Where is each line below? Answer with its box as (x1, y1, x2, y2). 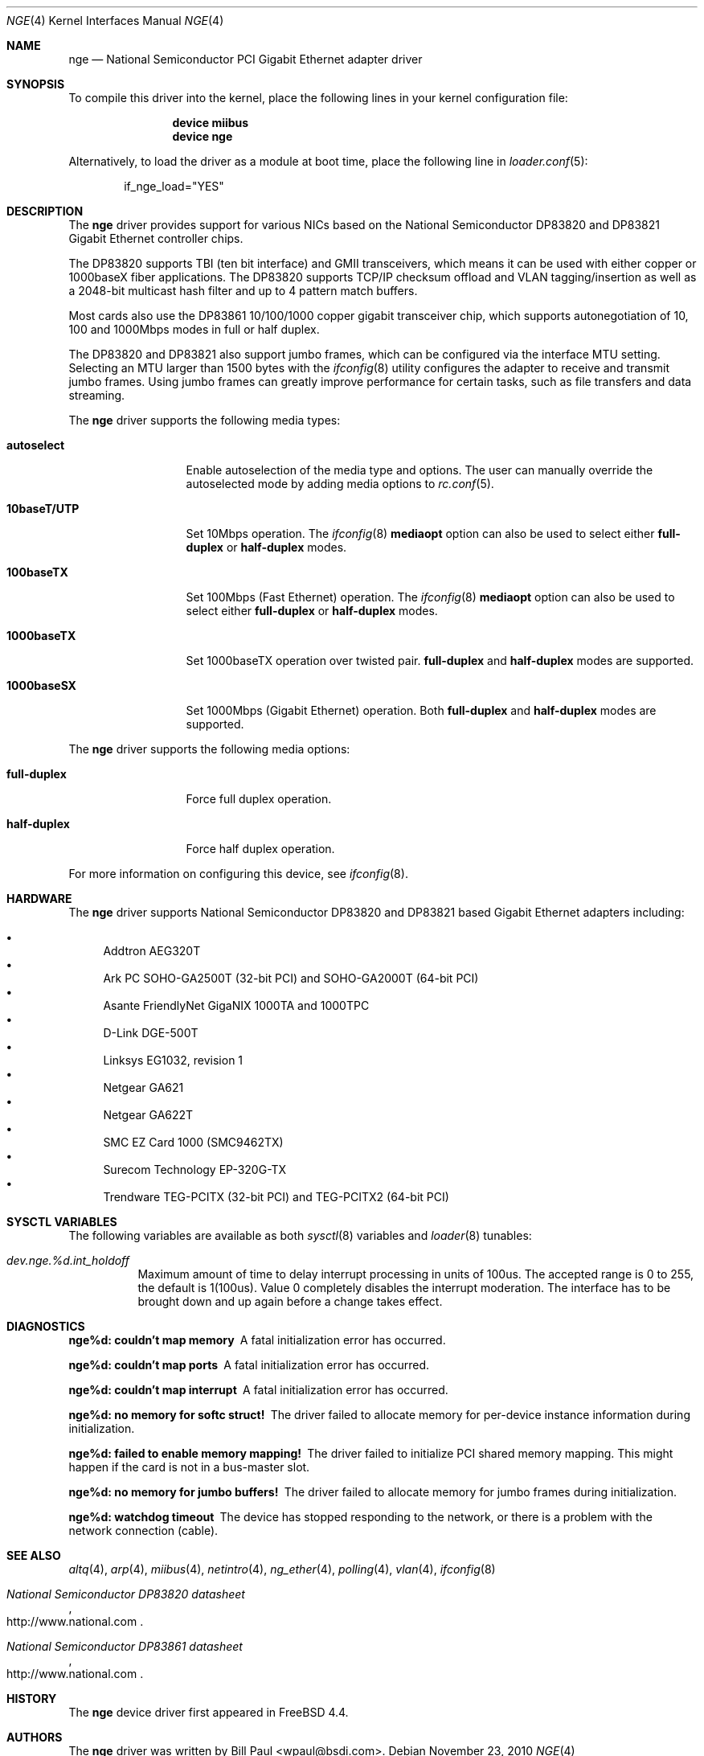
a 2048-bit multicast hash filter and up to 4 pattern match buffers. (68, 284, 418, 297)
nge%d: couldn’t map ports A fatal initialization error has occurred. (68, 1358, 430, 1372)
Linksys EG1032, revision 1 (103, 1053, 244, 1067)
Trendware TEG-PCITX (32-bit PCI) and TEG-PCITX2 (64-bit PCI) (103, 1190, 449, 1204)
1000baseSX (6, 679, 76, 692)
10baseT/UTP (6, 502, 80, 515)
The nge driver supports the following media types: (68, 413, 341, 427)
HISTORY (6, 1692, 57, 1705)
